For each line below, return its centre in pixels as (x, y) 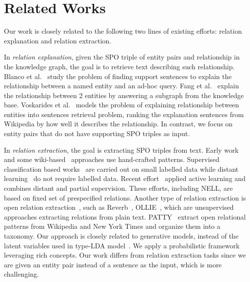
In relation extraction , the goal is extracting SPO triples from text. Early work (121, 150)
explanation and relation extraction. (58, 40)
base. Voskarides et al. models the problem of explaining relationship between (122, 105)
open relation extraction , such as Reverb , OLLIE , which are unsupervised (119, 207)
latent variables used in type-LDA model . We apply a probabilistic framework (122, 245)
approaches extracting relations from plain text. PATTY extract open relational (125, 216)
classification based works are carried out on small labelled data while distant (121, 169)
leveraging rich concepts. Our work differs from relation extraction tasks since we (125, 255)
